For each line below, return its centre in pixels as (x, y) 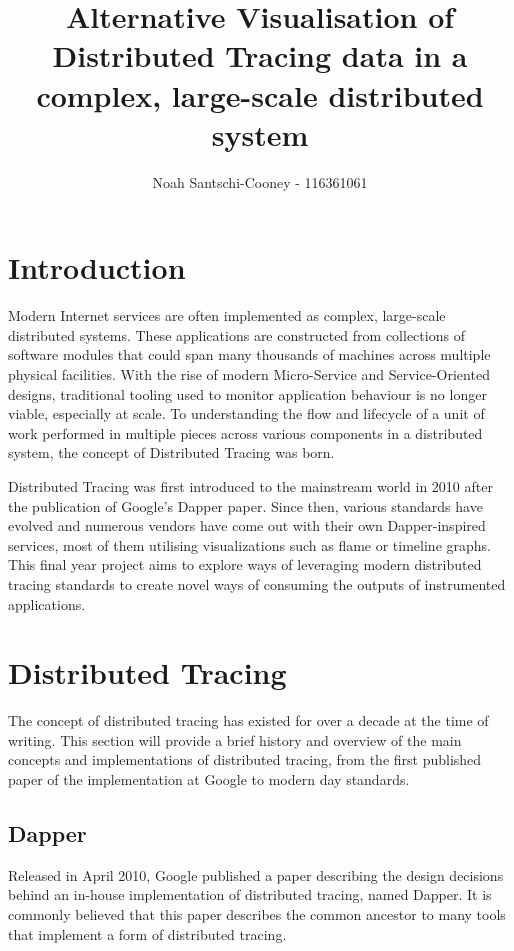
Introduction (97, 267)
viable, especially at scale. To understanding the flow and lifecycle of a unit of (246, 413)
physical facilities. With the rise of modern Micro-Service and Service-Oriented (249, 374)
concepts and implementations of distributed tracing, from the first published (245, 759)
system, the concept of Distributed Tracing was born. (171, 452)
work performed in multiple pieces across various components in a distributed (245, 432)
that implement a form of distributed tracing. (147, 933)
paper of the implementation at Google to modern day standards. (209, 779)
